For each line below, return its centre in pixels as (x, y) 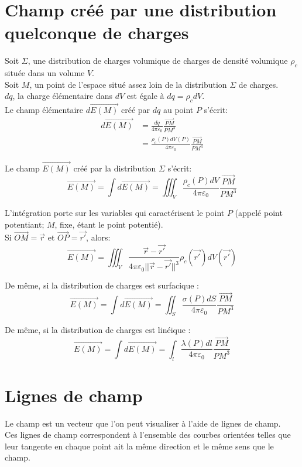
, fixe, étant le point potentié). (109, 224)
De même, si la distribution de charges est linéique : (98, 330)
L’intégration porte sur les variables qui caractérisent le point (115, 213)
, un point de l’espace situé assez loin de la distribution (128, 84)
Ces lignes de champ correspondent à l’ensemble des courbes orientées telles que (148, 435)
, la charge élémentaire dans (62, 96)
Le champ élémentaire (44, 110)
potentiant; (25, 224)
